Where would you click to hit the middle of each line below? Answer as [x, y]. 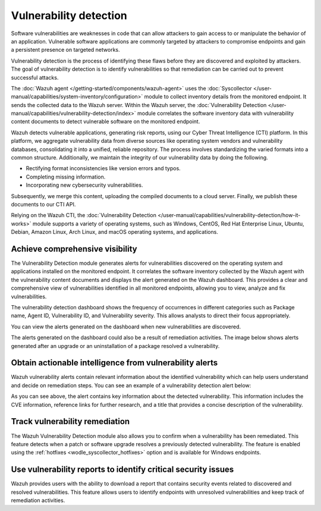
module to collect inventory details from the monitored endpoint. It [225, 97]
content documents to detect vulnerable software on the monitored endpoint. [106, 121]
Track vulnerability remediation [70, 421]
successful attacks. [35, 77]
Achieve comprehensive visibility [74, 249]
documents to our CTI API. [43, 204]
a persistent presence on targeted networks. [65, 50]
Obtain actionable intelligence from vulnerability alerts [114, 363]
